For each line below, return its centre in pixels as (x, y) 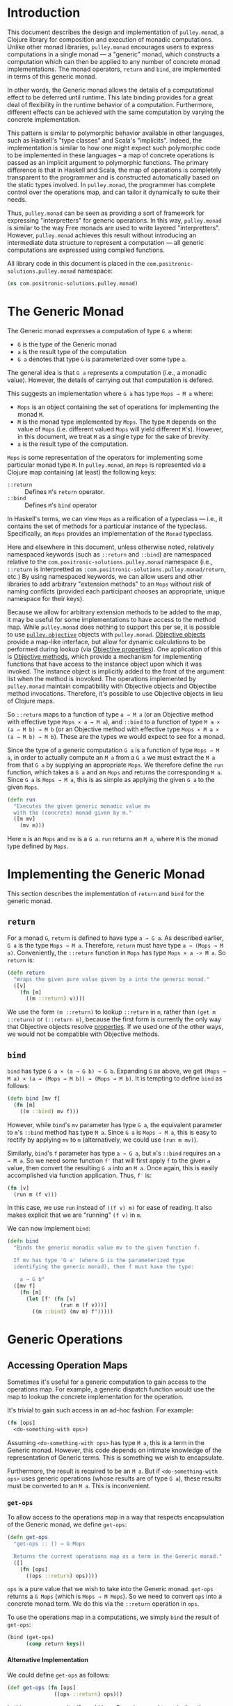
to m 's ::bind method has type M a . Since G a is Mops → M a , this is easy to (112, 1132)
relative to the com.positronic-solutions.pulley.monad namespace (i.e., (110, 561)
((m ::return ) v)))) (55, 999)
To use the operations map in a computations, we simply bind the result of (113, 1617)
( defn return (26, 973)
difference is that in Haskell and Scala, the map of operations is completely (114, 170)
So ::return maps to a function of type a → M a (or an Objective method (110, 714)
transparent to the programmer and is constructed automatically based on (113, 177)
